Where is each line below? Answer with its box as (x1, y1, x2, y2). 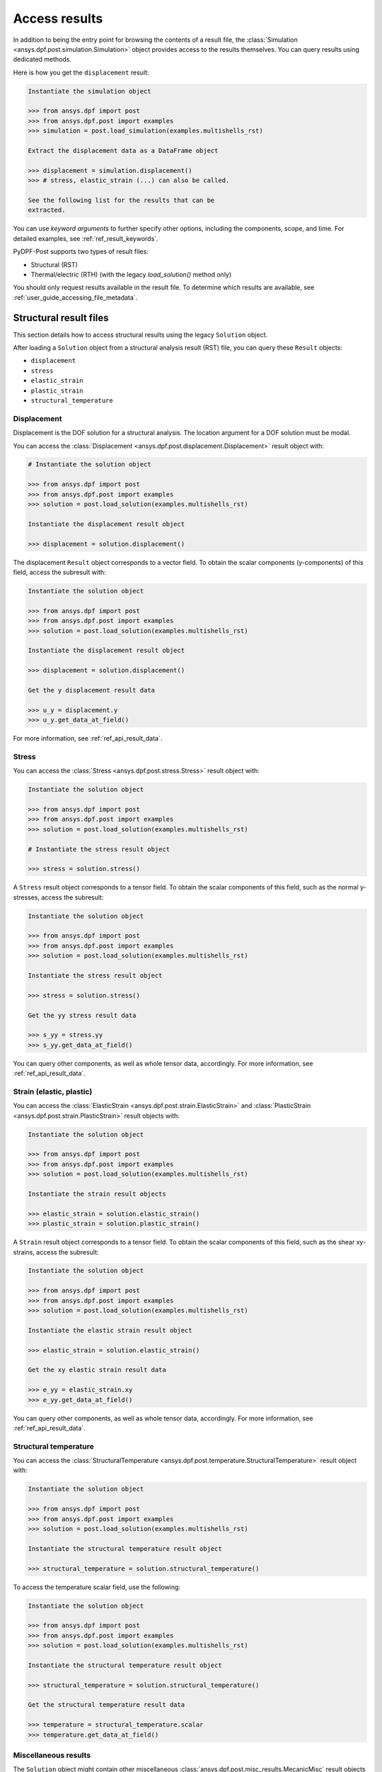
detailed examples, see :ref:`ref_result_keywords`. (13, 234, 158, 242)
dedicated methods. (13, 55, 72, 64)
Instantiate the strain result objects (28, 1189, 166, 1198)
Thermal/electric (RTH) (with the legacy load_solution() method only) (30, 270, 232, 279)
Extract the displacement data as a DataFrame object (28, 147, 219, 155)
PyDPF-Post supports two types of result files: (13, 247, 149, 256)
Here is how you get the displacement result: (13, 68, 149, 77)
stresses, (13, 893, 40, 902)
